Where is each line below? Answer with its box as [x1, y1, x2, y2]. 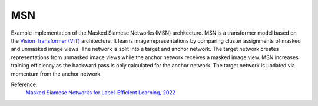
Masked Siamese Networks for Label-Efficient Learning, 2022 [25, 89, 176, 96]
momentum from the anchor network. [11, 70, 102, 77]
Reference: [11, 81, 38, 88]
